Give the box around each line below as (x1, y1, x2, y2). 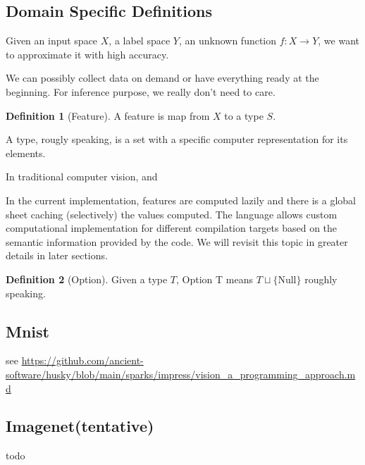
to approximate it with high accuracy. (6, 46, 169, 61)
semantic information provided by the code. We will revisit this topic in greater (6, 234, 348, 249)
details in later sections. (6, 248, 108, 263)
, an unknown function (178, 33, 277, 48)
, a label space (109, 33, 171, 48)
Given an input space (6, 33, 98, 48)
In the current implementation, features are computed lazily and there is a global (6, 192, 356, 207)
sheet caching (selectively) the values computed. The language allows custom (6, 206, 338, 221)
